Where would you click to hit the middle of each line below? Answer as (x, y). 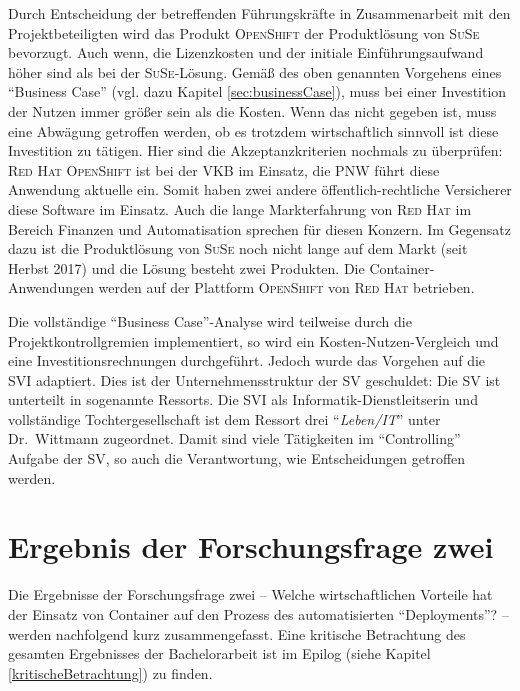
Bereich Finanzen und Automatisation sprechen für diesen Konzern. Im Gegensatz (259, 228)
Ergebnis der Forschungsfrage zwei (251, 546)
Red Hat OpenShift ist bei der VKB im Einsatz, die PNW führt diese (224, 169)
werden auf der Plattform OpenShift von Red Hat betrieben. (286, 287)
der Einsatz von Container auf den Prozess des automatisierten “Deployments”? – (258, 613)
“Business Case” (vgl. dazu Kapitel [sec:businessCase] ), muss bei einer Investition (257, 91)
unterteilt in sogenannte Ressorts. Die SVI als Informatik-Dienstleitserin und (243, 399)
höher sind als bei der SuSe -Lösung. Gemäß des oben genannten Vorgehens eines (255, 71)
